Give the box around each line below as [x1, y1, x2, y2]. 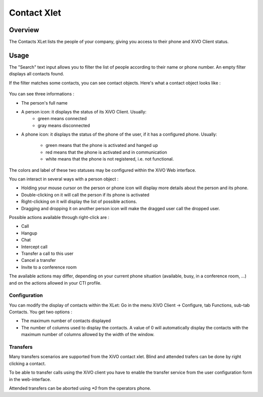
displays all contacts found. [9, 71, 64, 77]
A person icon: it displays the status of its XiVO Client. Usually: [21, 108, 147, 114]
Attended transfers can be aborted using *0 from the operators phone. [9, 385, 151, 391]
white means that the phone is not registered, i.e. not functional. [45, 156, 174, 162]
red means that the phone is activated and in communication [45, 149, 168, 155]
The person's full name [21, 100, 68, 106]
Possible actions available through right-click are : [9, 215, 110, 220]
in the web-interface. [9, 376, 51, 382]
